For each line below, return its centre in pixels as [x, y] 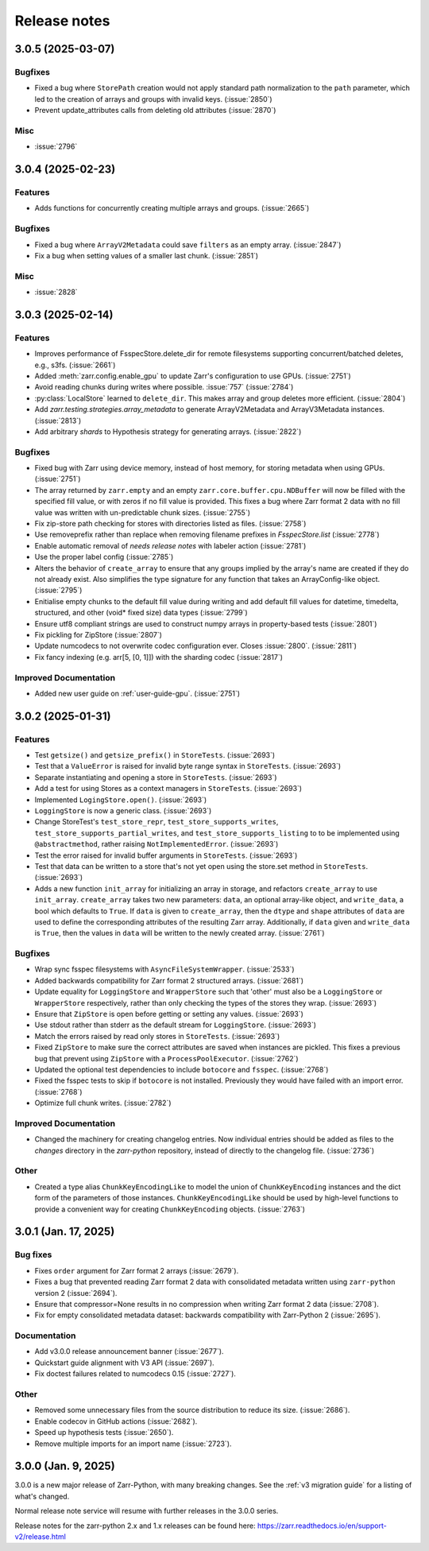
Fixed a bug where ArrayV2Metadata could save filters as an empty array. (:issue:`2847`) [188, 244]
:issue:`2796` [56, 146]
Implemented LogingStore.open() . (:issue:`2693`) [121, 800]
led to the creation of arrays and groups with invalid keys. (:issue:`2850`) [154, 99]
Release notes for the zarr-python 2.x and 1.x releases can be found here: [135, 1526]
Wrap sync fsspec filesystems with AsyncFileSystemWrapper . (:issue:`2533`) [164, 969]
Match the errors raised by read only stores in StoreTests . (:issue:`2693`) [157, 1036]
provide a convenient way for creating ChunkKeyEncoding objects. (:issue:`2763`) [170, 1209]
